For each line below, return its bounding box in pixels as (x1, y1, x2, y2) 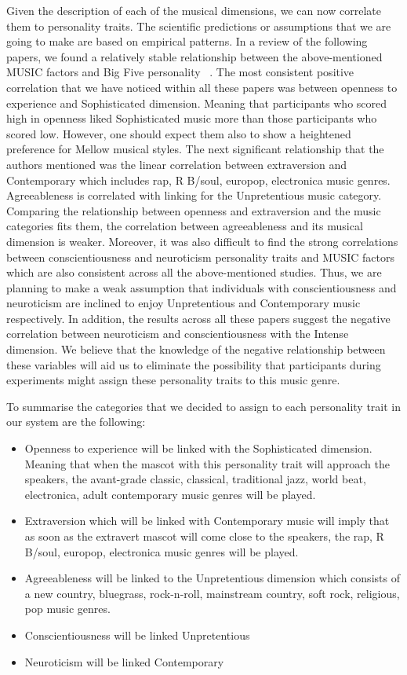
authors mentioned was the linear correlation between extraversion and (6, 156, 347, 172)
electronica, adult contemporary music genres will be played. (24, 486, 316, 502)
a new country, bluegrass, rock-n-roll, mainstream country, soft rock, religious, (24, 585, 400, 601)
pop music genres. (24, 600, 111, 617)
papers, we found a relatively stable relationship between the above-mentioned (6, 48, 383, 64)
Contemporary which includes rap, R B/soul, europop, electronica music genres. (6, 171, 391, 188)
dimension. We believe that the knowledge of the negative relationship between (6, 341, 386, 358)
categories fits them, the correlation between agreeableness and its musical (6, 218, 363, 234)
